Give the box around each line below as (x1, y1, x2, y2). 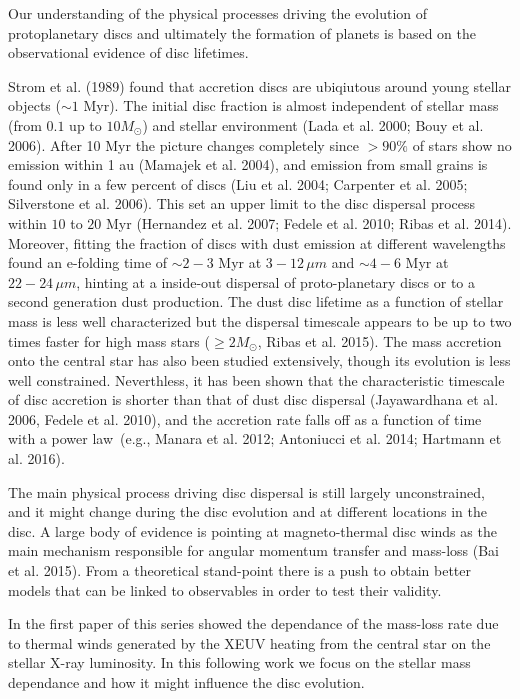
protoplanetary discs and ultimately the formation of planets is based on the (8, 22, 476, 43)
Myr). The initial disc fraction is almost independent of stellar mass (83, 95, 499, 116)
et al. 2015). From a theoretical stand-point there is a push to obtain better (8, 560, 471, 581)
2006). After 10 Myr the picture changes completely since (8, 134, 360, 155)
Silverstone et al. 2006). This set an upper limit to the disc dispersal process (8, 193, 476, 214)
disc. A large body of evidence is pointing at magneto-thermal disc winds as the (8, 520, 497, 541)
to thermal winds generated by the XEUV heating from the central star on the (8, 632, 491, 653)
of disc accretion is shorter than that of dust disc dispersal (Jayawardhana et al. (8, 389, 499, 410)
